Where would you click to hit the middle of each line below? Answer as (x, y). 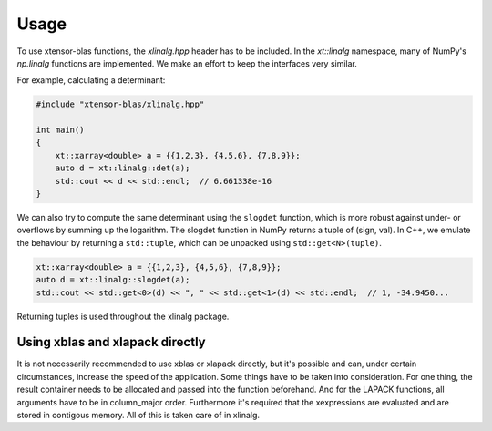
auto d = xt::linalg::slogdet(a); (113, 280)
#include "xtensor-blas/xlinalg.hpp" (120, 104)
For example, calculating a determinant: (91, 80)
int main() (60, 130)
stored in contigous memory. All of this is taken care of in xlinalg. (138, 416)
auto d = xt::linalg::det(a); (123, 168)
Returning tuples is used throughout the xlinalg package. (123, 316)
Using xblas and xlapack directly (111, 342)
